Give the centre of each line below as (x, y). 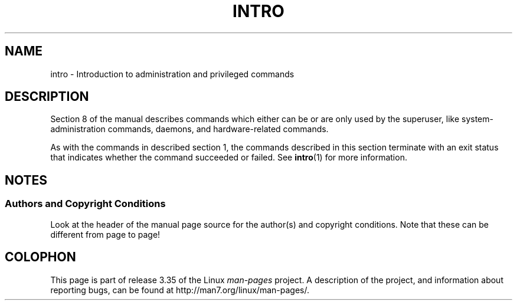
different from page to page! (105, 234)
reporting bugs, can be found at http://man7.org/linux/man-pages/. (180, 290)
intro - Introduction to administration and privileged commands (172, 74)
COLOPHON (40, 257)
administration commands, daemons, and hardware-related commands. (189, 129)
